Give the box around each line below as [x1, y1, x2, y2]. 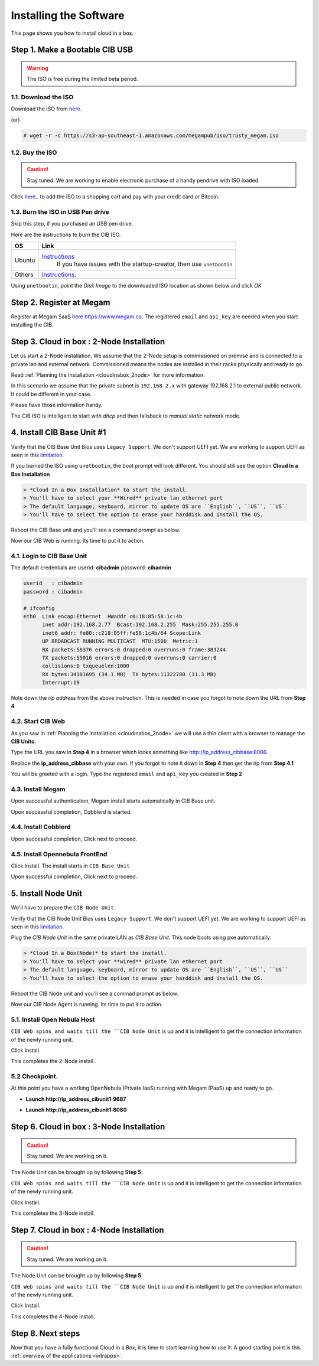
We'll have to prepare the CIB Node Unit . [11, 904, 116, 911]
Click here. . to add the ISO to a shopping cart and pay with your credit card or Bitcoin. [11, 193, 220, 200]
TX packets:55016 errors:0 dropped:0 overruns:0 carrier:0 [42, 654, 217, 661]
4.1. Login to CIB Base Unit [11, 552, 87, 560]
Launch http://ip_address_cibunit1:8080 [25, 1106, 127, 1113]
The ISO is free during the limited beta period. [27, 76, 138, 83]
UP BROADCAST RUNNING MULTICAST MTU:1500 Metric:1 [42, 638, 198, 645]
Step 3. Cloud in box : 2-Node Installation [11, 337, 165, 347]
